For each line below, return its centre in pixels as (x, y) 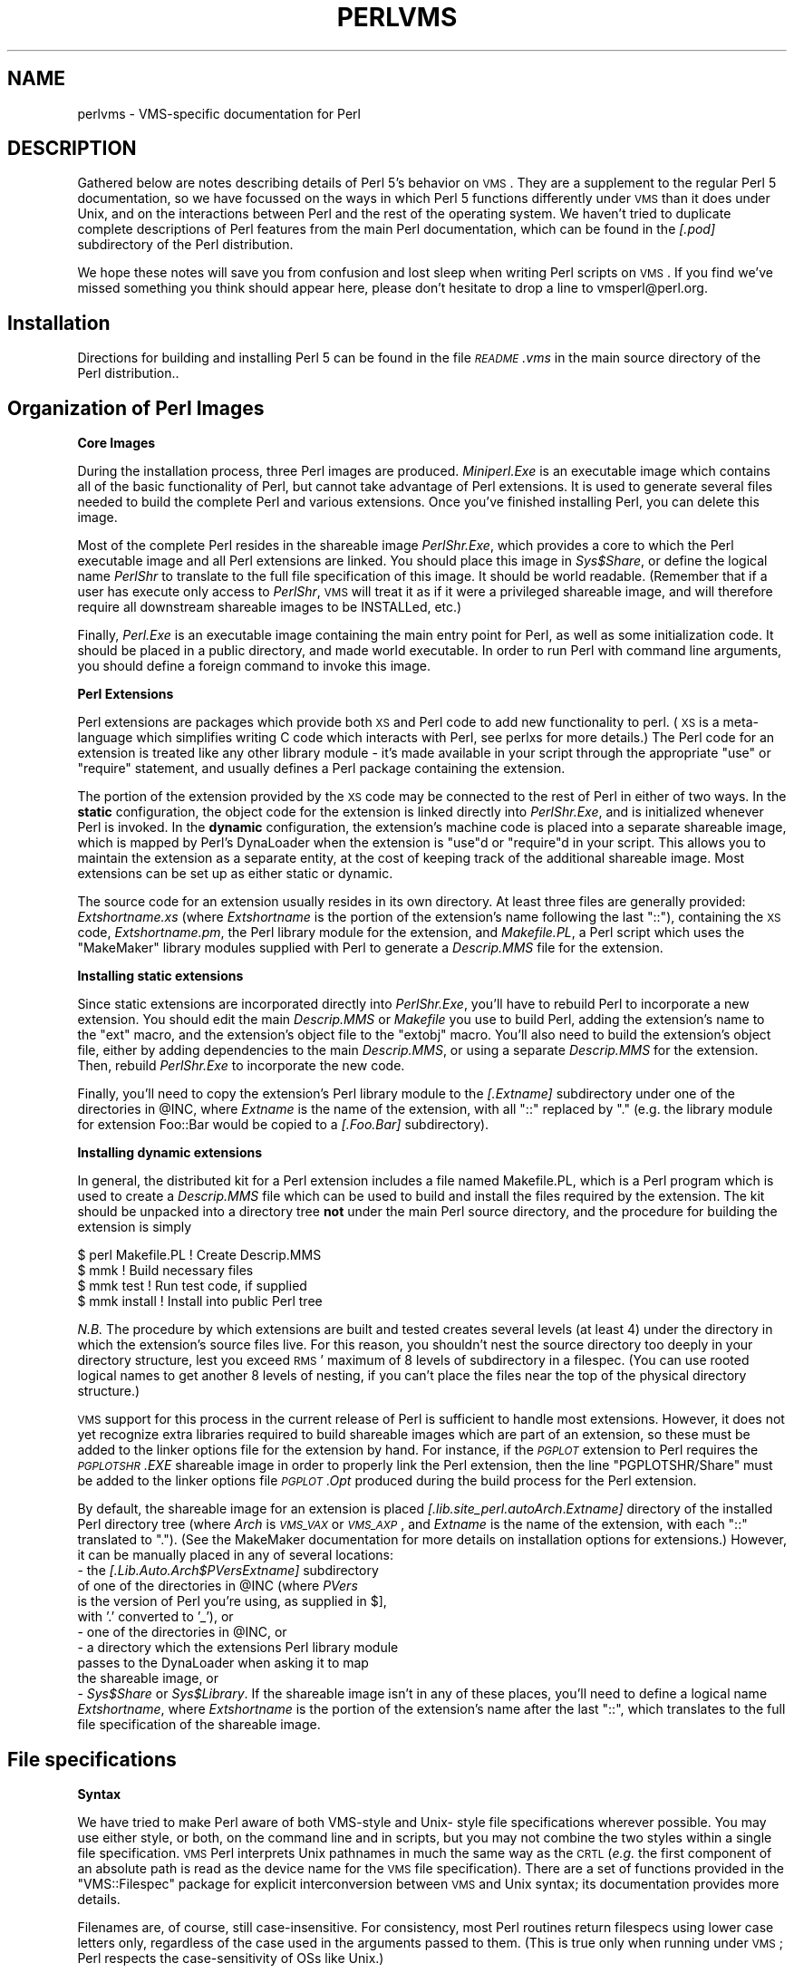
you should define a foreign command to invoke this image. (254, 666)
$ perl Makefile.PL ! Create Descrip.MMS (199, 1255)
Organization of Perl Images (136, 408)
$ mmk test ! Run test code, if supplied (192, 1286)
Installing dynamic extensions (170, 1153)
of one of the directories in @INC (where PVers (218, 1586)
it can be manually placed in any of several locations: (236, 1555)
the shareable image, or (148, 1678)
